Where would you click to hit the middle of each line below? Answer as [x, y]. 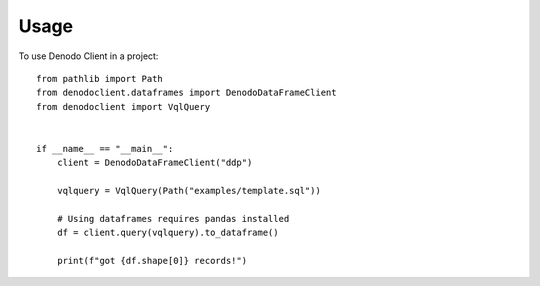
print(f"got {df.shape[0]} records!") [152, 261]
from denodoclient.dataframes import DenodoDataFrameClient [186, 93]
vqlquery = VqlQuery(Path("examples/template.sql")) [189, 191]
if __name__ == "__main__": [105, 148]
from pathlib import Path [100, 78]
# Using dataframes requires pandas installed [173, 218]
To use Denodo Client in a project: [88, 56]
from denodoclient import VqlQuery [123, 106]
